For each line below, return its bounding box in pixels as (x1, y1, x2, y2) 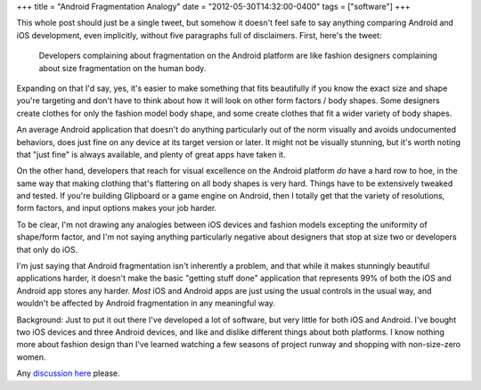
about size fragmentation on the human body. (38, 62, 207, 73)
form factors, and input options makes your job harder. (16, 203, 217, 214)
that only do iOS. (16, 244, 78, 255)
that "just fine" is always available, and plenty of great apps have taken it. (16, 149, 286, 159)
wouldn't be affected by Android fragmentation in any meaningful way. (16, 298, 276, 309)
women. (16, 352, 46, 362)
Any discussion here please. (16, 368, 120, 378)
